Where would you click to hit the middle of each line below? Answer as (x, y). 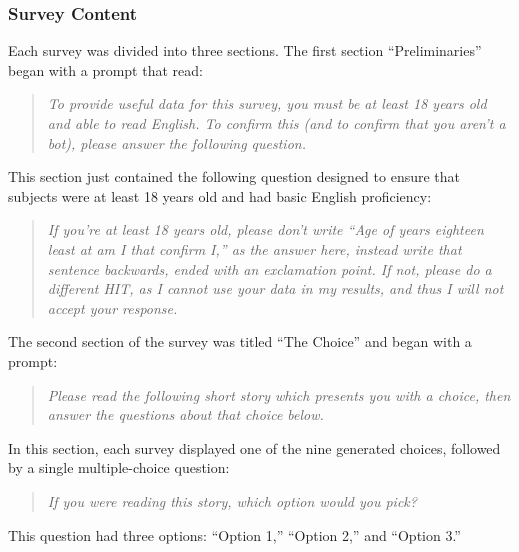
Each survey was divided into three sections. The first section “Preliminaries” (245, 50)
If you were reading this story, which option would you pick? (232, 500)
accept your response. (112, 307)
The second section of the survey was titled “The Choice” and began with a (240, 341)
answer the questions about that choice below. (185, 414)
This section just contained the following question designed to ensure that (234, 176)
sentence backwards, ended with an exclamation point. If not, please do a (269, 268)
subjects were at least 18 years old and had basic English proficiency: (220, 195)
